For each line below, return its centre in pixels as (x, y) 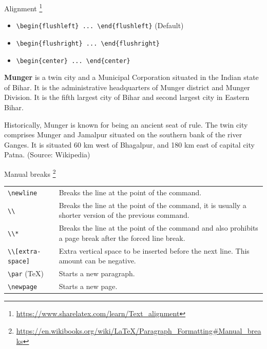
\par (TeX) (26, 273)
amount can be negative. (97, 261)
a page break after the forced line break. (122, 238)
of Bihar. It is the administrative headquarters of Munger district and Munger (127, 87)
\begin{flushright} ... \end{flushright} (88, 43)
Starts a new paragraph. (97, 273)
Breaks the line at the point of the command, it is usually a (152, 205)
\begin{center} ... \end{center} (73, 61)
